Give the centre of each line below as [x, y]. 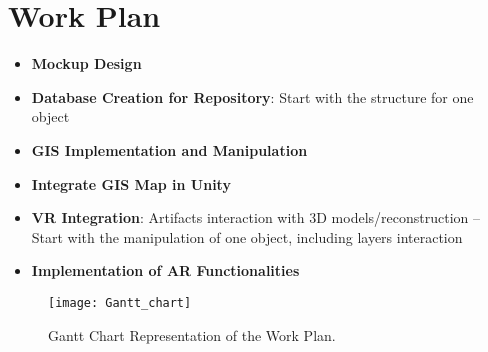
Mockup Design [86, 63]
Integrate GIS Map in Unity [131, 183]
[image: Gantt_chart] [120, 302]
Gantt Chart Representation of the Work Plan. [192, 334]
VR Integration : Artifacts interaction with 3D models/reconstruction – [255, 217]
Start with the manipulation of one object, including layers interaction [247, 236]
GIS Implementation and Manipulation [169, 149]
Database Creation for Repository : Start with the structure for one [252, 96]
